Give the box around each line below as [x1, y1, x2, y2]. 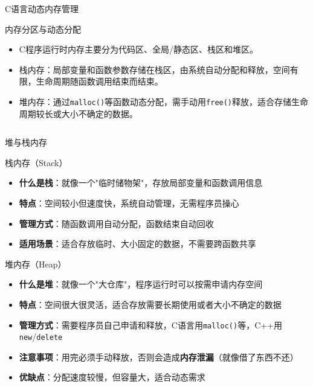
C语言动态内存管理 [5, 2, 79, 14]
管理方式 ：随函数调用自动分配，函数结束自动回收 [19, 217, 214, 229]
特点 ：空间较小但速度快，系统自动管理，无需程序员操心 [19, 197, 239, 209]
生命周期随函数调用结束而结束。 [36, 75, 163, 88]
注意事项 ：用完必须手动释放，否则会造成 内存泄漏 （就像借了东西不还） [19, 350, 298, 363]
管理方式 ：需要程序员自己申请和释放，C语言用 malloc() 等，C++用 [19, 318, 283, 331]
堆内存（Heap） [5, 257, 66, 270]
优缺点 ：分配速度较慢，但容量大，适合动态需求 [19, 371, 205, 383]
